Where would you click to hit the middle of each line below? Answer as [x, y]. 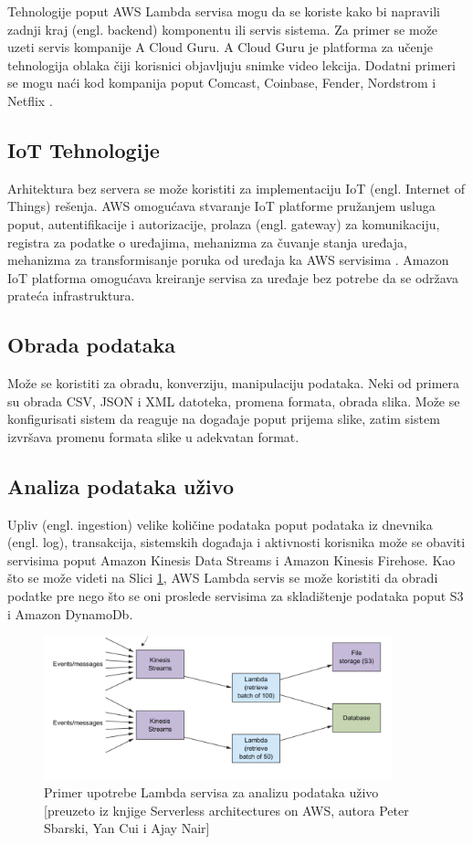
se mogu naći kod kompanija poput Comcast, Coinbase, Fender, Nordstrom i [222, 83]
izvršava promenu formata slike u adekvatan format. [153, 436]
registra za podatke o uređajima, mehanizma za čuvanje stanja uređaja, [207, 242]
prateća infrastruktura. [71, 295]
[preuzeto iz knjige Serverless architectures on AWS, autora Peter [226, 810]
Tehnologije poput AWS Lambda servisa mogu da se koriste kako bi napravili [224, 11]
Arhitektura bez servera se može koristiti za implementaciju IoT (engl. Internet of [236, 188]
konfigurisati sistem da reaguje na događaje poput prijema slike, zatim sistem [224, 419]
